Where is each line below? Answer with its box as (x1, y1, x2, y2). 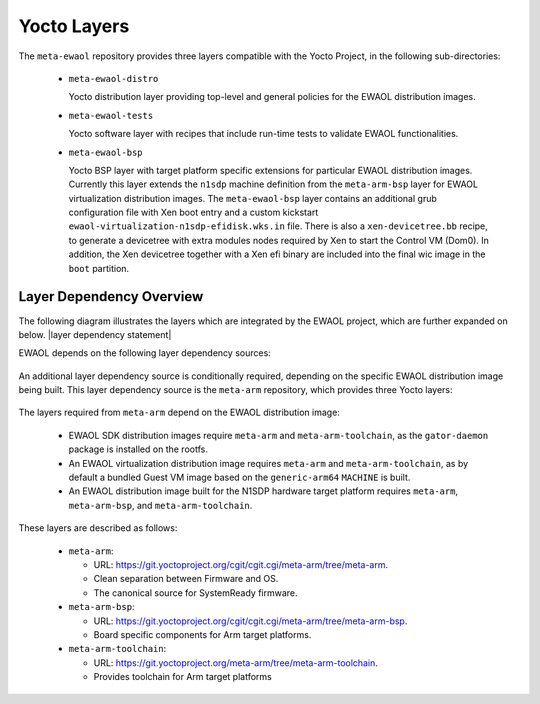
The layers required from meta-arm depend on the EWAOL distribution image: (18, 406, 340, 419)
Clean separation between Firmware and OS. (93, 573, 279, 585)
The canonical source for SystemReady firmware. (93, 586, 299, 599)
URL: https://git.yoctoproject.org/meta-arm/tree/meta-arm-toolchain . (93, 656, 379, 669)
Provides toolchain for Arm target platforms (93, 671, 272, 683)
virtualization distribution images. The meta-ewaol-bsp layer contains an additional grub (68, 192, 437, 204)
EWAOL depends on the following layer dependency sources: (18, 347, 272, 359)
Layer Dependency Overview (18, 288, 204, 305)
